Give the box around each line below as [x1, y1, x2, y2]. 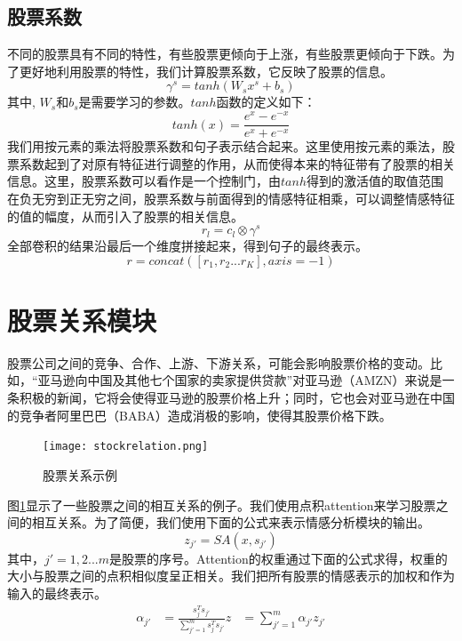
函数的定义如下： [216, 92, 316, 111]
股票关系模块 [7, 301, 157, 338]
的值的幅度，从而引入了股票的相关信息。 [7, 206, 243, 225]
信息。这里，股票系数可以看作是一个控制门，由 [7, 172, 281, 190]
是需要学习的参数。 [78, 92, 191, 111]
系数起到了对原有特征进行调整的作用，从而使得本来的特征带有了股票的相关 [19, 154, 455, 172]
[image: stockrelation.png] [43, 440, 209, 453]
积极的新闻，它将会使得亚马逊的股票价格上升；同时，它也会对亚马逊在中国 [19, 389, 455, 407]
